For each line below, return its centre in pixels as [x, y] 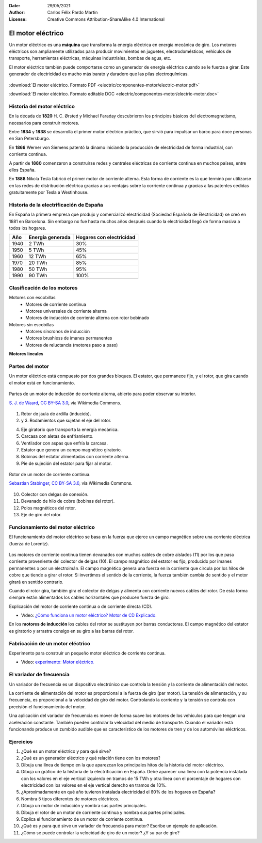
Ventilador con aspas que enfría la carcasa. [65, 443]
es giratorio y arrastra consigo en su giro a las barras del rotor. [72, 631]
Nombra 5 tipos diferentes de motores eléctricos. [70, 799]
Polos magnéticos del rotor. [49, 508]
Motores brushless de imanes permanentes [69, 338]
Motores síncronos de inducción [58, 332]
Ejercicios [21, 742]
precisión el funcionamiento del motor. [47, 707]
